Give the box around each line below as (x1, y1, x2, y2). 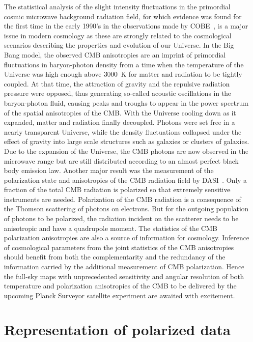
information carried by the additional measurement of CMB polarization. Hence (4, 261, 245, 272)
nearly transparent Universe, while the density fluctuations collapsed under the (4, 126, 242, 137)
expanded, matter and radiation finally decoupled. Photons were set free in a (4, 117, 235, 127)
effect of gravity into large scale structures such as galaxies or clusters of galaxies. (4, 136, 250, 146)
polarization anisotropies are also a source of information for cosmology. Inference (4, 232, 250, 243)
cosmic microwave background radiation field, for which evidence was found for (4, 11, 242, 21)
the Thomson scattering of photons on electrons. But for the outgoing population (4, 203, 249, 214)
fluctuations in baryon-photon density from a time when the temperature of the (4, 59, 244, 69)
